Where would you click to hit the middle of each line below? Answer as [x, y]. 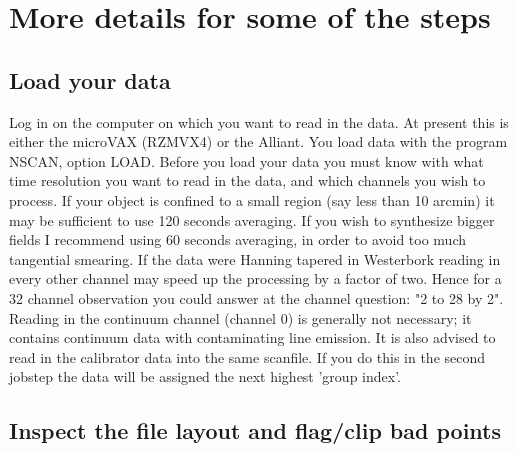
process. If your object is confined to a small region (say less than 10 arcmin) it [252, 199]
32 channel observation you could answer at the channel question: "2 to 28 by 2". [256, 297]
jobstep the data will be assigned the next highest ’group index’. [205, 376]
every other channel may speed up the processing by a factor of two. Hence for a [255, 278]
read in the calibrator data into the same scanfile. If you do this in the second [247, 356]
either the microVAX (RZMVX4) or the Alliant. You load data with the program [258, 141]
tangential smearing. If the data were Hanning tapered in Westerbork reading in [255, 258]
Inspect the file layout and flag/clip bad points [255, 430]
